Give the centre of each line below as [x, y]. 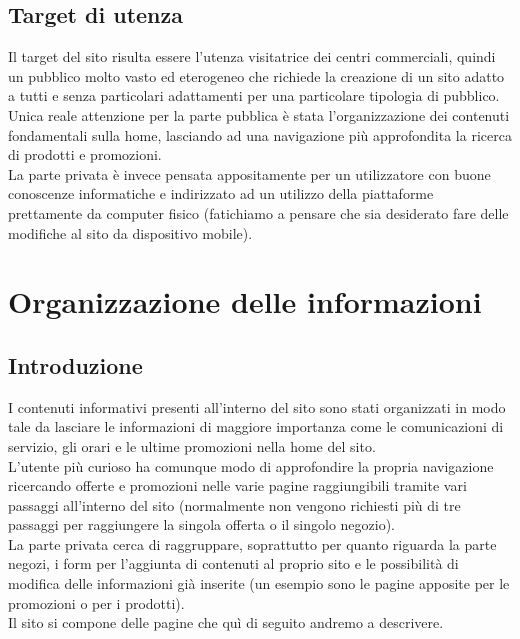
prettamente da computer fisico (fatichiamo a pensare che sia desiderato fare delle [258, 212]
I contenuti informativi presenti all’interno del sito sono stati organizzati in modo [257, 406]
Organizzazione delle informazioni [245, 301]
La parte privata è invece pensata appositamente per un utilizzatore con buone [249, 173]
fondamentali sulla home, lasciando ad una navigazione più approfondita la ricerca [260, 134]
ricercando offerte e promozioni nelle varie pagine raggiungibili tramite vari [237, 485]
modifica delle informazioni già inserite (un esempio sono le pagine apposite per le [259, 583]
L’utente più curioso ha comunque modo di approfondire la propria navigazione [251, 465]
